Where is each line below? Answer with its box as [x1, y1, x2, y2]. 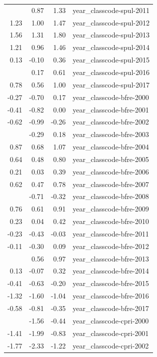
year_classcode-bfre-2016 [72, 290, 149, 301]
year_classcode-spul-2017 [72, 79, 150, 89]
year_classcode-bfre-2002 [72, 116, 149, 127]
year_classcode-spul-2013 [72, 29, 150, 40]
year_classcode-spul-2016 [72, 66, 150, 77]
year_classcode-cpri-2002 [72, 340, 149, 350]
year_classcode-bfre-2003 [72, 129, 149, 139]
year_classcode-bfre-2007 [72, 178, 149, 189]
